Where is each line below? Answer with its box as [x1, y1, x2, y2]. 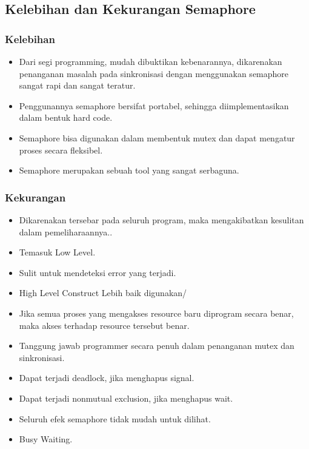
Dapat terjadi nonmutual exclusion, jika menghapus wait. [19, 391, 233, 404]
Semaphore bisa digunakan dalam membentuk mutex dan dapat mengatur [19, 131, 295, 144]
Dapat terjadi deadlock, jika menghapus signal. [19, 371, 194, 384]
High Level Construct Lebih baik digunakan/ [19, 286, 187, 299]
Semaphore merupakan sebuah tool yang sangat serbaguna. [19, 164, 239, 177]
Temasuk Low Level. [19, 246, 96, 258]
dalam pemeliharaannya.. [19, 225, 113, 238]
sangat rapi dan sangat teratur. [19, 79, 136, 92]
